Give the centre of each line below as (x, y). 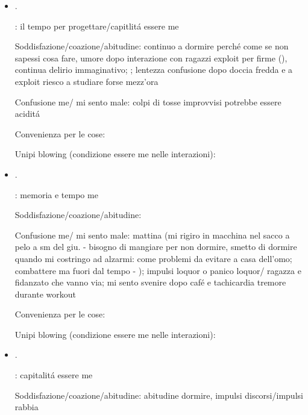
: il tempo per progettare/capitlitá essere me (97, 26)
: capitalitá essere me (54, 375)
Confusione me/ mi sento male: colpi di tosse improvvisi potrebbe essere (148, 101)
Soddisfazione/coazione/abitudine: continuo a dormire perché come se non (152, 46)
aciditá (27, 114)
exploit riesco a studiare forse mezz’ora (86, 81)
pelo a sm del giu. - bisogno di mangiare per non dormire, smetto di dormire (156, 247)
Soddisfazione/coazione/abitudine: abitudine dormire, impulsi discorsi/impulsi (159, 395)
